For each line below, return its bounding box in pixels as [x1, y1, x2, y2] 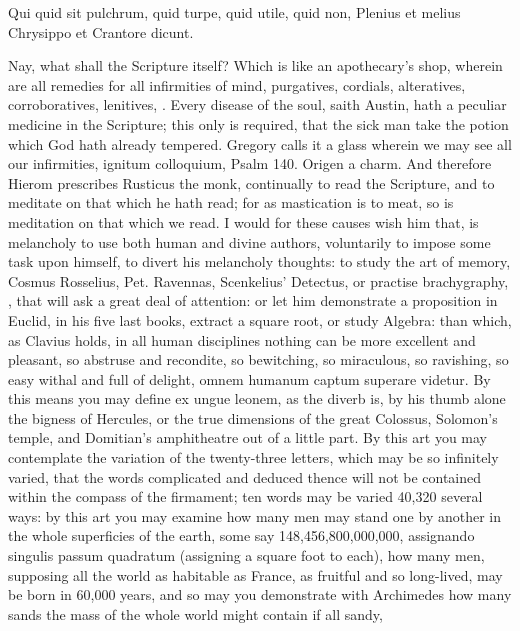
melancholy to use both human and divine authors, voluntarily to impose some [8, 231, 491, 252]
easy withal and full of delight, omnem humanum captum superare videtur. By [8, 368, 491, 389]
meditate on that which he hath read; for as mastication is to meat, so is [8, 192, 454, 213]
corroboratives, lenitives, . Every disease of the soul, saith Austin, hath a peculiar [8, 94, 507, 115]
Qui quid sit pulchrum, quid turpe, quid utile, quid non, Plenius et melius [8, 2, 461, 22]
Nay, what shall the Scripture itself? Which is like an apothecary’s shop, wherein [8, 55, 503, 76]
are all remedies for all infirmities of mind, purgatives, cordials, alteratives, [8, 74, 466, 95]
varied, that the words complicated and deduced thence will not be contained [8, 466, 482, 487]
